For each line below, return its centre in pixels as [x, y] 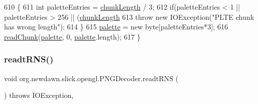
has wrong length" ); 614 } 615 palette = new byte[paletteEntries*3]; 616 [116, 27]
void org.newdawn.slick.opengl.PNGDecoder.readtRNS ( [91, 78]
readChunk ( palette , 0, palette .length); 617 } [72, 36]
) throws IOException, [39, 95]
